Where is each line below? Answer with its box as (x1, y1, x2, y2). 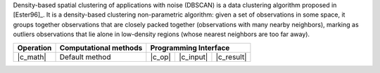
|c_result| (215, 52, 247, 62)
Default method (59, 52, 111, 62)
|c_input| (178, 52, 208, 62)
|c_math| (17, 52, 47, 62)
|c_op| (150, 52, 172, 62)
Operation (17, 42, 52, 52)
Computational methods (59, 42, 143, 52)
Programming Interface (150, 42, 230, 52)
